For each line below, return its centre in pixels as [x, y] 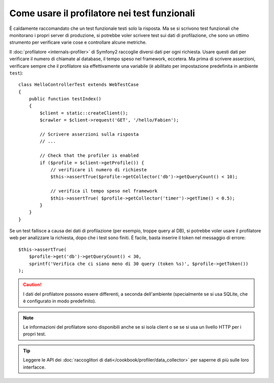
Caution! [32, 285]
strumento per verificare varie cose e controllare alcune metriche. [78, 43]
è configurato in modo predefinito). [60, 301]
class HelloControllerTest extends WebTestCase [79, 85]
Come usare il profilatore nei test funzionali [102, 13]
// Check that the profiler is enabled [89, 156]
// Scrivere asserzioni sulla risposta [89, 135]
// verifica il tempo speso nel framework [104, 191]
